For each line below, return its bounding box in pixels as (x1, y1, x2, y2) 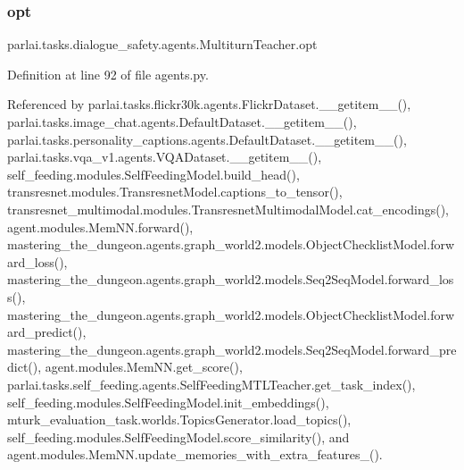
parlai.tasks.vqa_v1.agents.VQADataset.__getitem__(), (7, 147, 322, 166)
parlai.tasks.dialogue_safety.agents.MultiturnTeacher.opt (7, 35, 318, 54)
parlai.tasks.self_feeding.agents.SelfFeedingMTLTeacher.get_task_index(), (7, 374, 416, 393)
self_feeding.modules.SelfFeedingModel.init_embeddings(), (7, 392, 329, 411)
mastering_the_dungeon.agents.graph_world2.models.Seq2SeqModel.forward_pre (7, 340, 457, 358)
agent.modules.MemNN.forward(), (7, 217, 194, 236)
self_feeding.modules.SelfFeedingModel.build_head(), (7, 164, 300, 183)
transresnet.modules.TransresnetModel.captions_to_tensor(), (7, 182, 343, 201)
